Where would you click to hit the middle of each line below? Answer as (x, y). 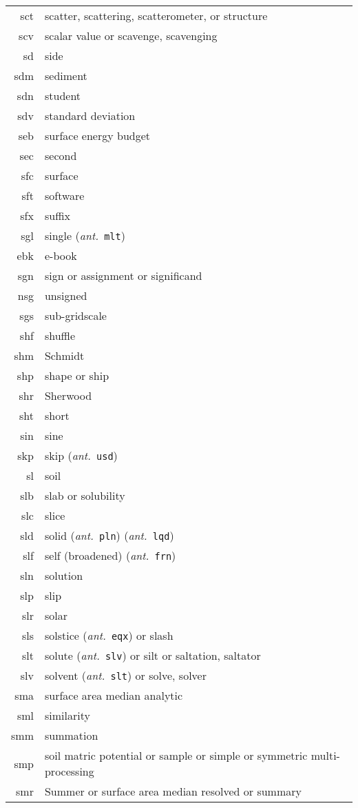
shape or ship (77, 375)
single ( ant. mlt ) (85, 235)
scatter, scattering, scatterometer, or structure (156, 16)
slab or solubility (85, 495)
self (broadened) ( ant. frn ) (110, 555)
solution (64, 575)
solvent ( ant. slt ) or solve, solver (125, 675)
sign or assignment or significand (123, 275)
